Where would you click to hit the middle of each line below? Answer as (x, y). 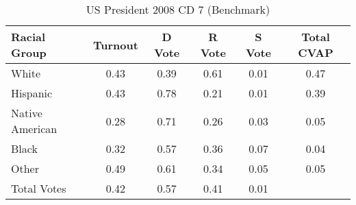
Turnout (115, 45)
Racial (28, 37)
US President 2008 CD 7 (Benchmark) (178, 9)
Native (27, 113)
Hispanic (32, 93)
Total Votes (39, 188)
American (34, 129)
